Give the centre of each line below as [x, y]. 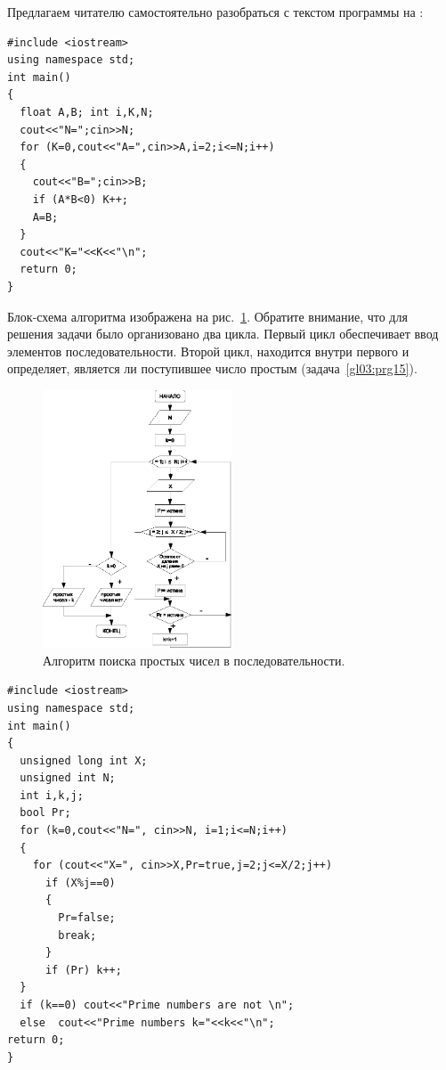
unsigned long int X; [84, 760]
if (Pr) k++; [83, 970]
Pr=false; [87, 918]
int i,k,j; [52, 795]
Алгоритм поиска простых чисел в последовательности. [194, 660]
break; [77, 935]
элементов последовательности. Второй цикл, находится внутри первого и [208, 351]
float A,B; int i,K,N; [87, 112]
